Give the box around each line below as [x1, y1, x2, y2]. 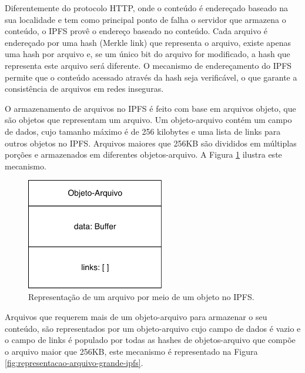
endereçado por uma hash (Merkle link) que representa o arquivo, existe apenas [5, 36, 291, 48]
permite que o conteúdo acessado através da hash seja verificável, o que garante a [5, 71, 297, 83]
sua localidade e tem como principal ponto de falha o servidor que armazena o [5, 13, 286, 25]
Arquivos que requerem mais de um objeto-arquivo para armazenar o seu [5, 311, 267, 323]
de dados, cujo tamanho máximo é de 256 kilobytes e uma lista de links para [5, 125, 281, 137]
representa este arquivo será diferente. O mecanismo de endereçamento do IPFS [5, 59, 292, 71]
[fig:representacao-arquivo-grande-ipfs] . [5, 357, 143, 369]
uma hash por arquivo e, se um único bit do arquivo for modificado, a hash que [5, 48, 290, 60]
